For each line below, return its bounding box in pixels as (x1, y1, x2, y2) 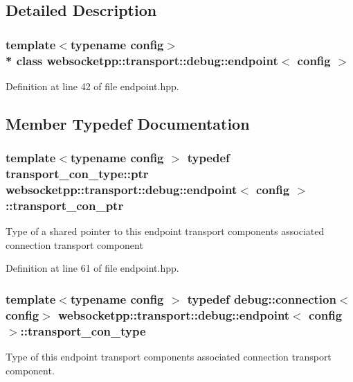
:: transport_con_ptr (6, 196, 124, 214)
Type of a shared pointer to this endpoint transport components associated (6, 224, 325, 238)
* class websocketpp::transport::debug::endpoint (6, 51, 278, 69)
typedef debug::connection (187, 290, 336, 307)
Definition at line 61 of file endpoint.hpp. (6, 261, 179, 275)
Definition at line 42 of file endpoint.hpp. (6, 78, 179, 93)
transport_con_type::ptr (6, 165, 149, 182)
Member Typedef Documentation (6, 112, 250, 134)
